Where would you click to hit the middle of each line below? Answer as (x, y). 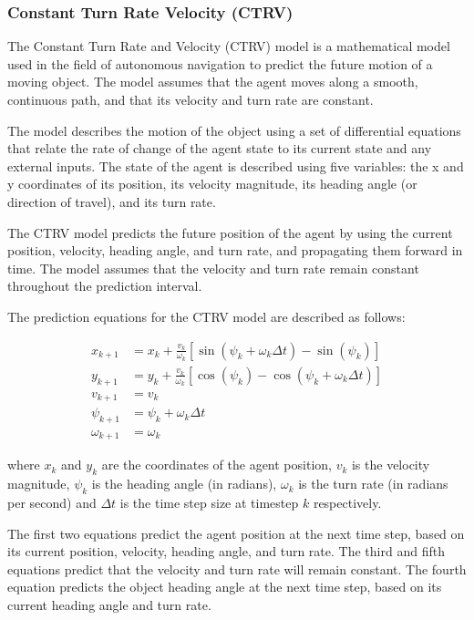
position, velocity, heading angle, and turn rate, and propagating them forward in (235, 250)
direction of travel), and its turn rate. (112, 201)
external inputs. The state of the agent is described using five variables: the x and (236, 165)
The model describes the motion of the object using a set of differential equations (234, 130)
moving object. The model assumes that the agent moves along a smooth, (213, 82)
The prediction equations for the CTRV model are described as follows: (206, 316)
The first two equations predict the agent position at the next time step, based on (236, 533)
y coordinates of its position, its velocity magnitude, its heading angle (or (212, 184)
